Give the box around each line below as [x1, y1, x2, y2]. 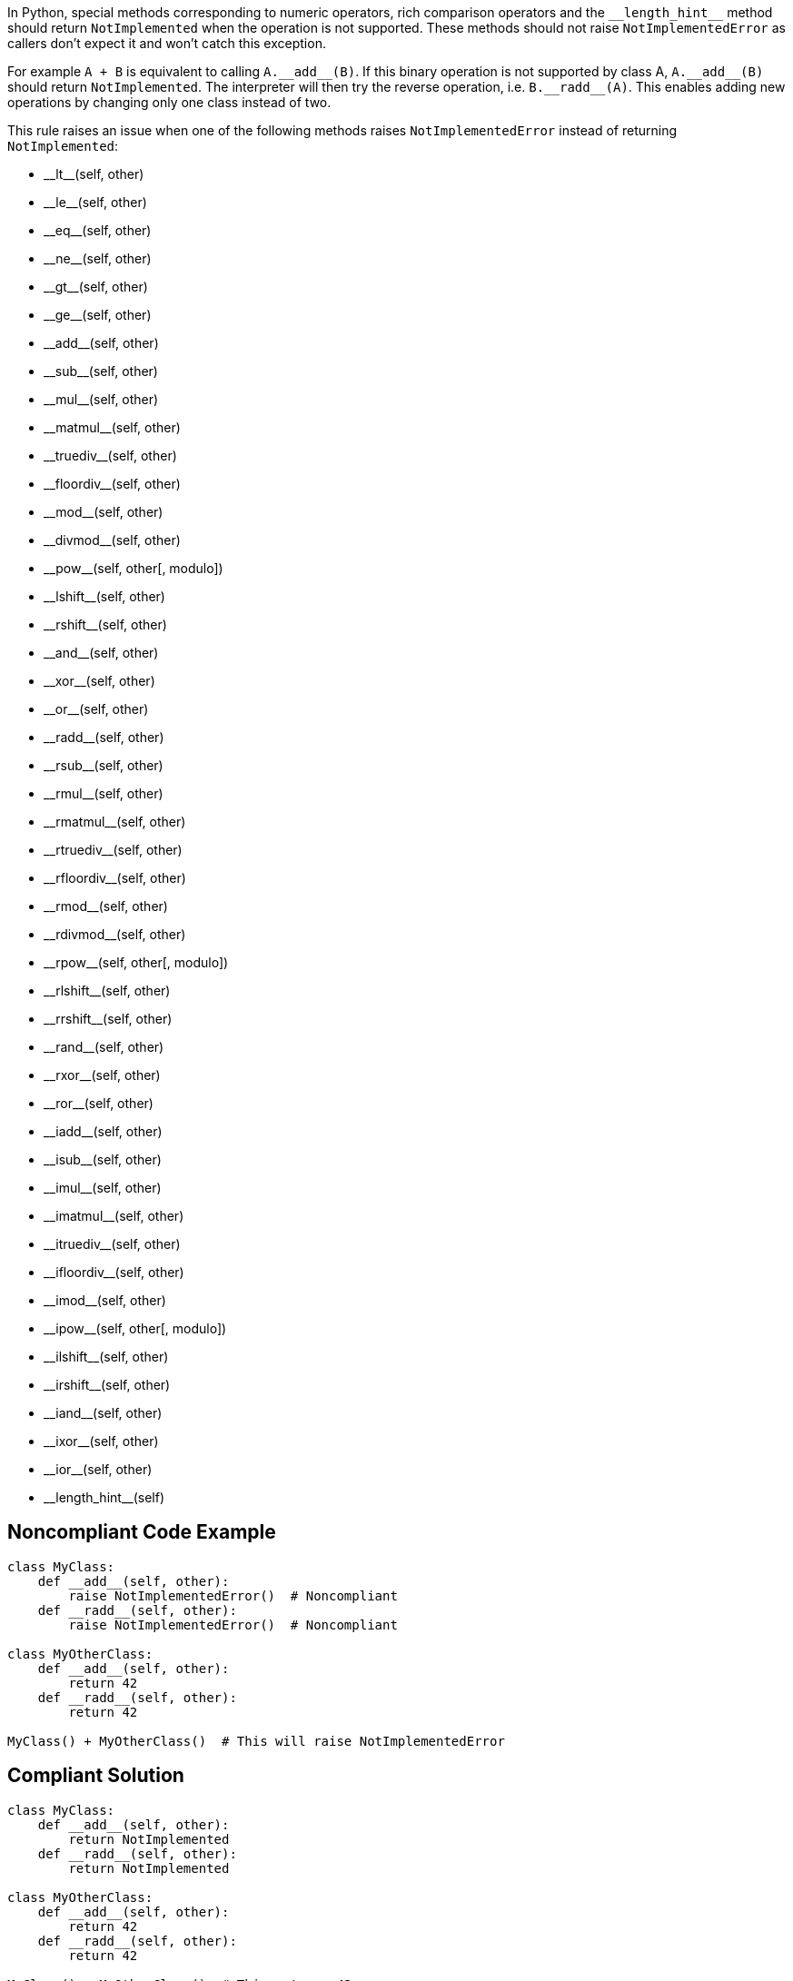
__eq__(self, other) [44, 223, 152, 238]
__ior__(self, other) [44, 1461, 153, 1477]
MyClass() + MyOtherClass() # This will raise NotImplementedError [7, 1733, 505, 1748]
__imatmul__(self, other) [44, 1208, 184, 1223]
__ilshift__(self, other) [44, 1349, 169, 1364]
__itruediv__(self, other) [44, 1236, 181, 1252]
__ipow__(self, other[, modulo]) [44, 1321, 227, 1336]
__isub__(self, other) [44, 1152, 162, 1167]
